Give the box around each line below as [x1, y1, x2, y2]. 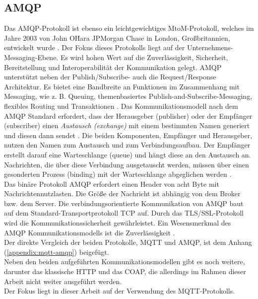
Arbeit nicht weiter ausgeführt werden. [4, 276, 122, 286]
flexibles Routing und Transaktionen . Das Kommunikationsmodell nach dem [4, 100, 238, 111]
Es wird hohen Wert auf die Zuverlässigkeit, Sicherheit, [60, 52, 228, 62]
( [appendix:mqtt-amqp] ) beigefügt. [4, 246, 109, 257]
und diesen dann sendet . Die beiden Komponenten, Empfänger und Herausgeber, [4, 130, 253, 140]
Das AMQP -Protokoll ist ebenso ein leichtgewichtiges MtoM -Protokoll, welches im [4, 23, 254, 33]
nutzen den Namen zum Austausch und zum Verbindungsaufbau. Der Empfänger [4, 140, 251, 150]
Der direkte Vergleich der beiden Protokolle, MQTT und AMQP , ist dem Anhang [4, 237, 252, 247]
